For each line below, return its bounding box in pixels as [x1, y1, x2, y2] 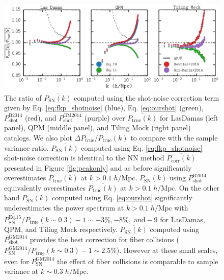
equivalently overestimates [4, 182, 86, 193]
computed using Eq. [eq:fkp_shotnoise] [81, 142, 203, 153]
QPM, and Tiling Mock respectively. [4, 224, 118, 235]
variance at [4, 266, 39, 276]
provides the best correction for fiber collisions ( [30, 234, 180, 244]
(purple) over [84, 112, 125, 123]
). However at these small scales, [116, 245, 218, 255]
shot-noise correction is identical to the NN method [4, 152, 164, 163]
